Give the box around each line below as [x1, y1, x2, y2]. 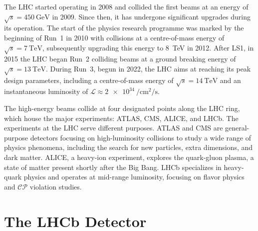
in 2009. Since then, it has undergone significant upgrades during [52, 11, 251, 21]
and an [220, 74, 241, 85]
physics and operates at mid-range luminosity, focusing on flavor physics [23, 171, 245, 182]
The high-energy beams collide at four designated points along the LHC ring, [4, 103, 240, 113]
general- [225, 122, 250, 133]
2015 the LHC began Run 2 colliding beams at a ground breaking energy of [4, 53, 236, 64]
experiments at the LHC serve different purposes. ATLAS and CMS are [4, 122, 223, 133]
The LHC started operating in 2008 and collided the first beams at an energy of [4, 1, 249, 11]
